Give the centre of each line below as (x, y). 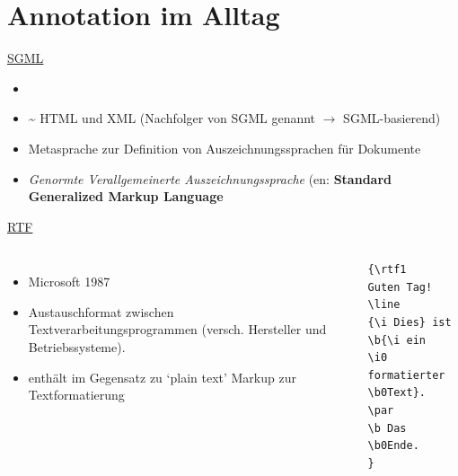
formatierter (406, 375)
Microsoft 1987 (69, 282)
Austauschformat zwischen (101, 311)
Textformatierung (76, 395)
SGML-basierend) (392, 118)
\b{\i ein (397, 340)
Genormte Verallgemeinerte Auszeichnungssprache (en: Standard (210, 178)
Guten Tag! (400, 287)
